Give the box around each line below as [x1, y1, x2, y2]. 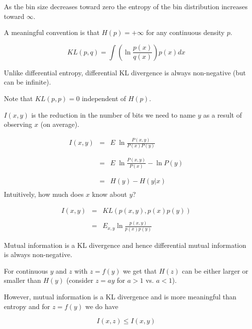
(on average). [40, 119, 80, 129]
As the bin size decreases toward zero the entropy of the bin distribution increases [4, 1, 248, 11]
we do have [85, 301, 118, 311]
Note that [4, 93, 33, 103]
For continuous [4, 265, 48, 276]
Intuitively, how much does [4, 189, 84, 199]
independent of [82, 93, 126, 103]
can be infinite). [4, 77, 51, 87]
